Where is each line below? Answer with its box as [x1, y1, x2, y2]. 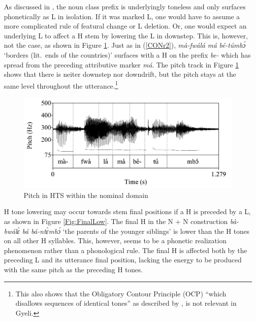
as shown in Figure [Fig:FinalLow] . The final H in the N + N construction [4, 216, 228, 226]
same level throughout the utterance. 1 [4, 79, 118, 91]
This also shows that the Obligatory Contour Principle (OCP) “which [15, 288, 226, 298]
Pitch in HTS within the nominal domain [24, 190, 149, 200]
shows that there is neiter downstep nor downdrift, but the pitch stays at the [4, 69, 236, 79]
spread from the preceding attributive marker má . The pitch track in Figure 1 [4, 59, 239, 69]
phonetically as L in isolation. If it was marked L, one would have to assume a [4, 11, 240, 21]
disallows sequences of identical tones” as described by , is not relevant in [15, 298, 237, 308]
